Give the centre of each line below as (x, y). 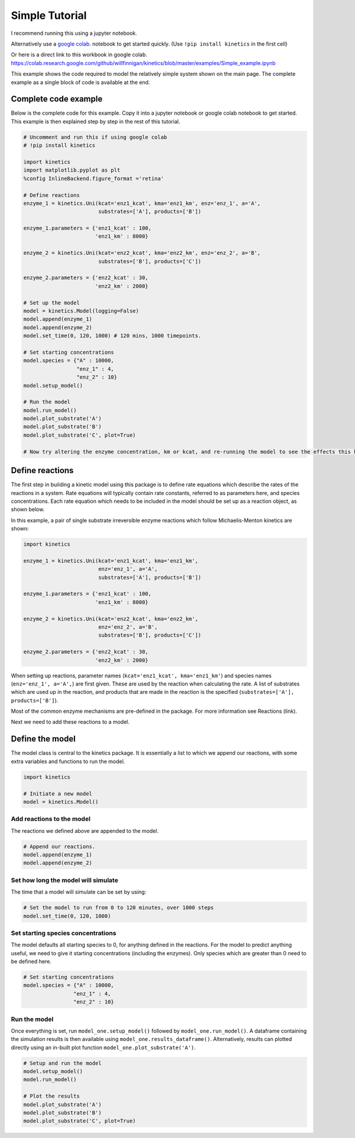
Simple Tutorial (49, 15)
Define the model (43, 739)
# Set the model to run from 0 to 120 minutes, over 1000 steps (119, 908)
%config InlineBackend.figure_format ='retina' (93, 178)
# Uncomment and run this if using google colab (95, 137)
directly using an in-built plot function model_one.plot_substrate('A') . (104, 1048)
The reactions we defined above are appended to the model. (85, 830)
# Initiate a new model (58, 793)
